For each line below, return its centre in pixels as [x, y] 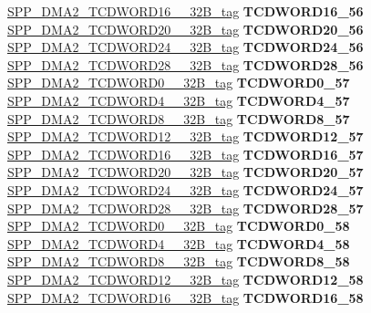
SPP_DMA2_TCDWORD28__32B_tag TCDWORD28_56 [185, 64]
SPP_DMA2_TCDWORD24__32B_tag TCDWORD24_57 [185, 189]
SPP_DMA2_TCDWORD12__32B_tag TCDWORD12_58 [185, 279]
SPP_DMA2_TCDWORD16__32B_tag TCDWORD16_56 [185, 11]
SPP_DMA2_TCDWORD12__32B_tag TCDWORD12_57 [185, 136]
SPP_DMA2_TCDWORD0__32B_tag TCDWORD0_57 [179, 83]
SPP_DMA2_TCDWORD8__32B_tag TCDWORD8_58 [179, 261]
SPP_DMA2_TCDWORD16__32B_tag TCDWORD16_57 [185, 154]
